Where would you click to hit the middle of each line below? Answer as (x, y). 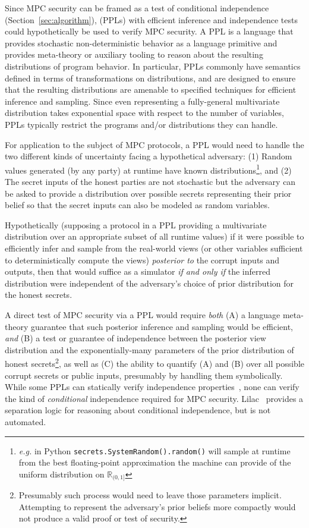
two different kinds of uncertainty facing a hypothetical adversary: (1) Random (149, 156)
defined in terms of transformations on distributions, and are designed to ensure (150, 78)
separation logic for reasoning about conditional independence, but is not (138, 410)
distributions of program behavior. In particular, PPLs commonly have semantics (153, 66)
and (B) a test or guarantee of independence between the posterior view (135, 338)
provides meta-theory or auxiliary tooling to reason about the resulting (134, 54)
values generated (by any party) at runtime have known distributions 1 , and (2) (148, 169)
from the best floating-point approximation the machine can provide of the (155, 462)
